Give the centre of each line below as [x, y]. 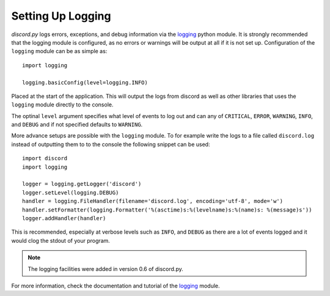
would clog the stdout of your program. [61, 240]
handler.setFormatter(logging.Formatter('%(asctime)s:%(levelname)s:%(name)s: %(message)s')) [167, 210]
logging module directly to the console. [62, 105]
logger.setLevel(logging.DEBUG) [71, 192]
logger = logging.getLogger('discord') [82, 184]
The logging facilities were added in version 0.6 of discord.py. [105, 268]
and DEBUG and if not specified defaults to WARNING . [77, 125]
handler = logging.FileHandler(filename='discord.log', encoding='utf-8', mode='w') [153, 201]
